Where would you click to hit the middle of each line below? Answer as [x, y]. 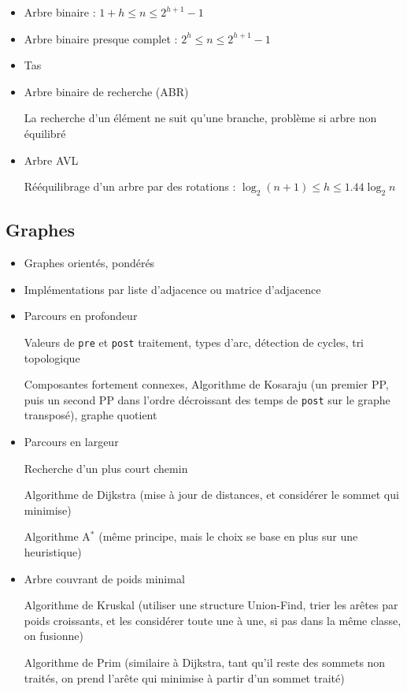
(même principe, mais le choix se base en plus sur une [228, 536]
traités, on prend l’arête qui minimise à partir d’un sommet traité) [184, 677]
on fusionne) [54, 636]
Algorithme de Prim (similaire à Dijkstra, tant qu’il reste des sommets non [205, 662]
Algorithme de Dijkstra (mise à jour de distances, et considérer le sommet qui [211, 495]
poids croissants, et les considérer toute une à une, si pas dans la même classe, [213, 620]
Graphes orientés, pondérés [89, 263]
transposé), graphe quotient [91, 415]
